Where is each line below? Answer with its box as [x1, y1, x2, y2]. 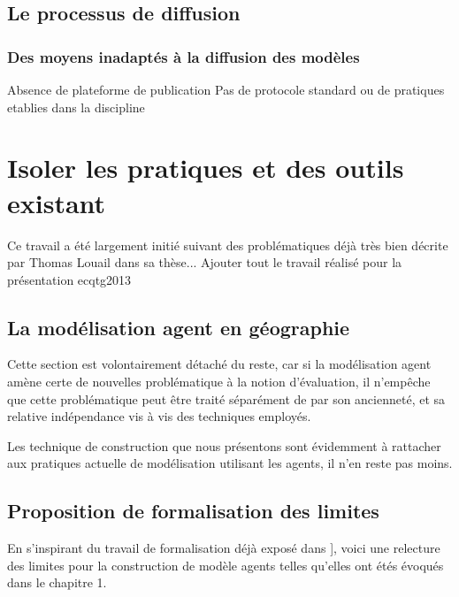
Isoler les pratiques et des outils [7, 149, 404, 186]
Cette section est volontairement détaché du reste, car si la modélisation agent [7, 355, 432, 373]
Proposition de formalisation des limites [7, 497, 379, 524]
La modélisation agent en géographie [7, 313, 350, 341]
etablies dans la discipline [7, 97, 145, 116]
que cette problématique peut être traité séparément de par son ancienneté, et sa [7, 389, 446, 408]
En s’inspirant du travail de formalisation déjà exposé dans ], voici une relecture [7, 539, 440, 557]
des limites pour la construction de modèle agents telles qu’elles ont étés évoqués [7, 555, 444, 574]
